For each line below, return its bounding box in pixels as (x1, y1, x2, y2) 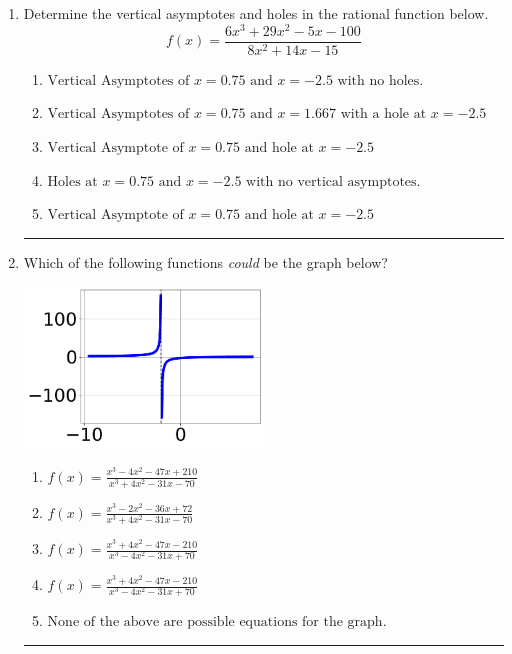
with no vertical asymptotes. (246, 174, 421, 189)
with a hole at (340, 107, 427, 122)
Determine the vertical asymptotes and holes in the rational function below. (23, 3, 489, 23)
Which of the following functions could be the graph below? (23, 251, 388, 272)
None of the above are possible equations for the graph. (47, 615, 387, 630)
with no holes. (337, 73, 424, 88)
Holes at (47, 174, 98, 189)
